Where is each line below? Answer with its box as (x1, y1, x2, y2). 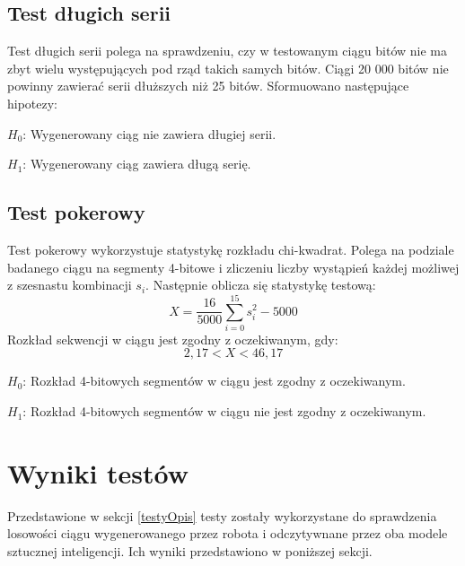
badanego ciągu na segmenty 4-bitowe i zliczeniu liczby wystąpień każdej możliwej (7, 257, 460, 276)
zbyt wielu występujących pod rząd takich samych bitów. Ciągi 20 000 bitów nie (7, 58, 449, 77)
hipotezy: (7, 93, 58, 112)
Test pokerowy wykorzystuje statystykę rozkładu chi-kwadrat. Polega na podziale (7, 239, 454, 258)
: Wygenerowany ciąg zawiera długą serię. (22, 154, 251, 173)
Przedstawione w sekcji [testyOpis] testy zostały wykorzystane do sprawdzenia (7, 506, 437, 525)
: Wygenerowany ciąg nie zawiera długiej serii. (22, 124, 276, 143)
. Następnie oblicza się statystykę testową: (145, 275, 376, 294)
